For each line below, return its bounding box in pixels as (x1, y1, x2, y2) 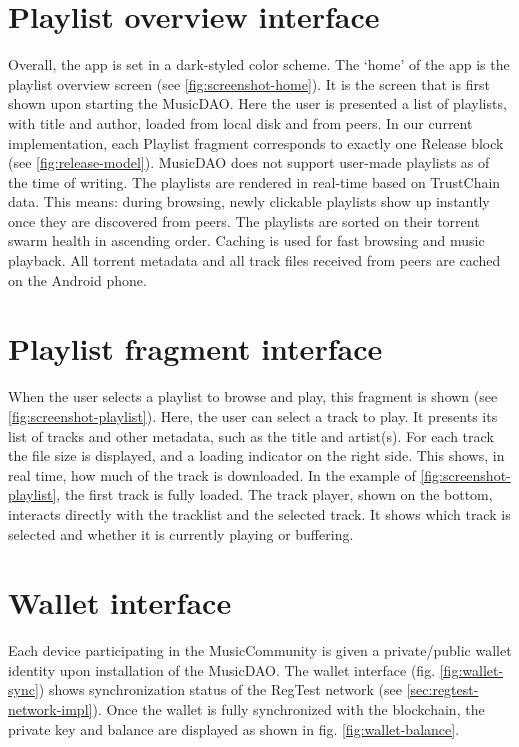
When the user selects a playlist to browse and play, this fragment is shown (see (8, 386, 498, 407)
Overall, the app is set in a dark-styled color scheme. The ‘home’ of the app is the (8, 54, 510, 75)
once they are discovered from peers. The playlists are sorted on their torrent (8, 210, 480, 231)
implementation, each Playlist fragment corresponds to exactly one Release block (8, 132, 504, 153)
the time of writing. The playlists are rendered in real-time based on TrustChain (8, 171, 501, 192)
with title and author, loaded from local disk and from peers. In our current (8, 112, 473, 133)
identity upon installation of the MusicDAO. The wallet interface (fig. (8, 659, 436, 680)
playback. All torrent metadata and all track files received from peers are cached (8, 250, 501, 271)
